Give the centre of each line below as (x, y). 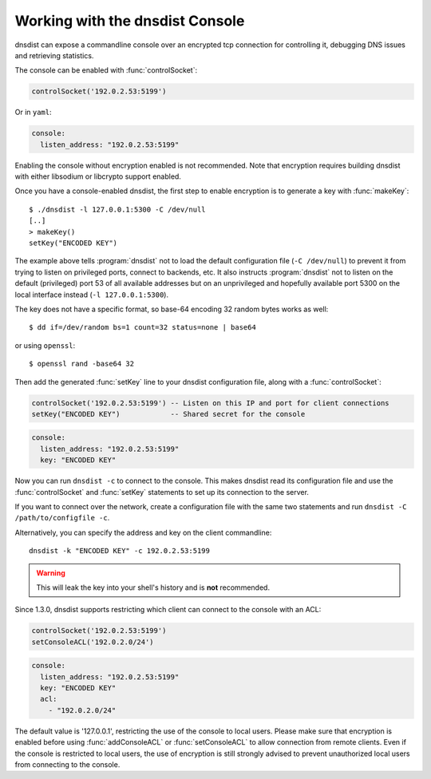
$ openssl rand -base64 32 (82, 364)
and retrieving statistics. (54, 55)
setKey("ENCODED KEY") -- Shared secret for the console (168, 414)
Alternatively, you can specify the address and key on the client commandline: (143, 532)
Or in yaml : (33, 113)
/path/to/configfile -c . (62, 518)
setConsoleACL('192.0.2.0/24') (93, 642)
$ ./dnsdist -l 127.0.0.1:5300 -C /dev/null (118, 209)
